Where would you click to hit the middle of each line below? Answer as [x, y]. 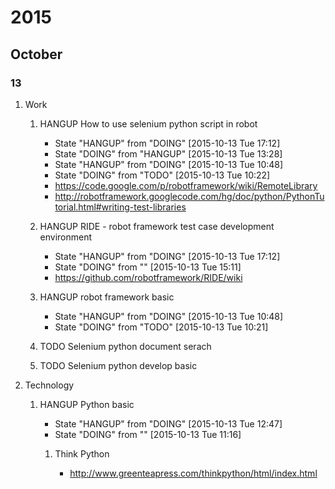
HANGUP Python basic [87, 404]
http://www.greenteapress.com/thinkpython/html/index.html [193, 473]
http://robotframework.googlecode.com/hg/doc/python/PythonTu [189, 196]
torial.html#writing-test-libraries [120, 207]
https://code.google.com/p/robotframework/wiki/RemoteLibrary [186, 185]
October [36, 54]
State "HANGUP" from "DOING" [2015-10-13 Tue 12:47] [168, 423]
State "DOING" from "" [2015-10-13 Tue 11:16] [148, 434]
